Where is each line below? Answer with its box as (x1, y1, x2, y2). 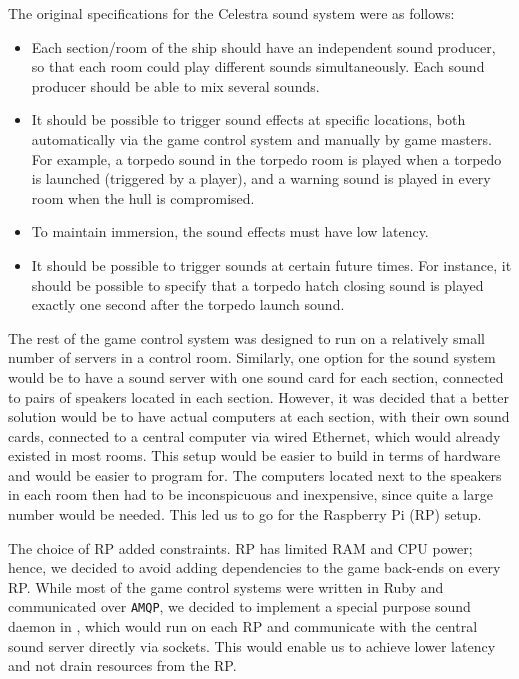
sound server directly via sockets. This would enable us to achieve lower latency (8, 635, 496, 656)
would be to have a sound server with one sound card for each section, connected (8, 366, 504, 387)
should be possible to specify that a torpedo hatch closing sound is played (31, 274, 484, 295)
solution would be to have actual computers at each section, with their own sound (8, 406, 510, 427)
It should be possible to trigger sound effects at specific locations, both (31, 109, 466, 130)
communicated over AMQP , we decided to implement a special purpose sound (8, 596, 471, 617)
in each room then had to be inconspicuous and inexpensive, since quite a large (8, 484, 493, 505)
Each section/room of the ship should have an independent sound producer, (31, 36, 496, 57)
